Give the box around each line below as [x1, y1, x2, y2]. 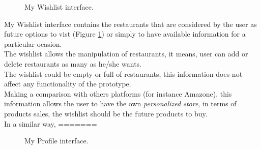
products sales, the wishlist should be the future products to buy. [4, 108, 208, 118]
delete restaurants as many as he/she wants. [4, 58, 141, 69]
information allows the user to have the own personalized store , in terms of [4, 98, 237, 109]
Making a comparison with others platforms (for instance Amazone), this [4, 88, 232, 99]
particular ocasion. [4, 38, 62, 49]
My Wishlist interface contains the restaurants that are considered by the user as [4, 18, 257, 29]
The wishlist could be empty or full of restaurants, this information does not [4, 68, 243, 79]
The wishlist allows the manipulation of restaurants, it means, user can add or [4, 48, 248, 59]
